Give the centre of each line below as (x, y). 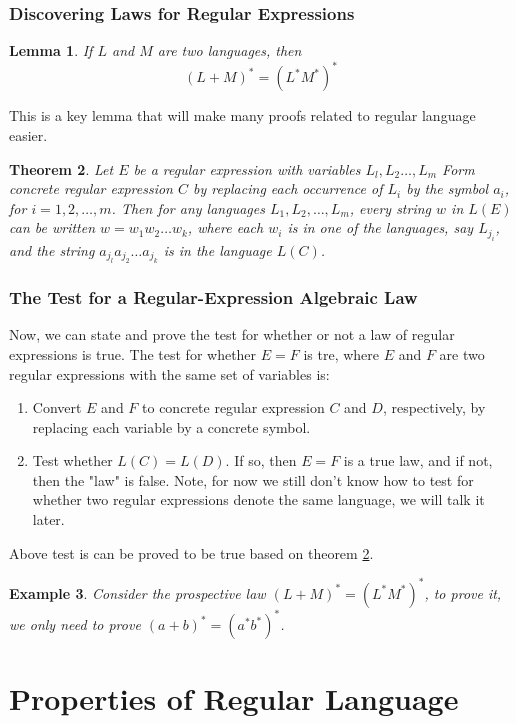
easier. (28, 134)
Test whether (72, 460)
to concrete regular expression (233, 407)
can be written (52, 227)
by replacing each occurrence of (287, 188)
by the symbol (447, 188)
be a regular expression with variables (247, 168)
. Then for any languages (188, 207)
